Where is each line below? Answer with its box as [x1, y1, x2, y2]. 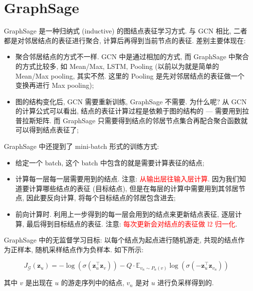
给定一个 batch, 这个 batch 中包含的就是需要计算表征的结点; [15, 157, 204, 167]
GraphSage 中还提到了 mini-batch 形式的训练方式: [4, 141, 159, 151]
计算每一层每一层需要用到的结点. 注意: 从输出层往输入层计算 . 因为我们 [15, 174, 239, 184]
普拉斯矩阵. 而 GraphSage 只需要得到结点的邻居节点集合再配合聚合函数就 [15, 115, 248, 125]
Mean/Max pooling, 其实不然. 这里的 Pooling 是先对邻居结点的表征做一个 [15, 70, 245, 81]
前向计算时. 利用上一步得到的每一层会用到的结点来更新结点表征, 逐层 [15, 209, 235, 219]
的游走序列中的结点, [61, 277, 125, 288]
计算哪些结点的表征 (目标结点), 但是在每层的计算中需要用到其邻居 [29, 183, 238, 193]
